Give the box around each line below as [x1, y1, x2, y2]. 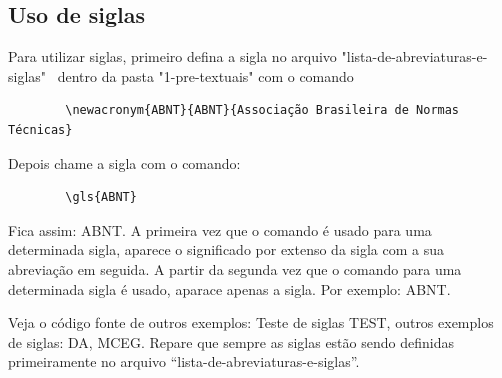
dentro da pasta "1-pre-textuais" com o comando [57, 65, 354, 86]
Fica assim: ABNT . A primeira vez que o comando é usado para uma [8, 219, 432, 240]
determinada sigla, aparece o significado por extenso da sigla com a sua [8, 239, 445, 260]
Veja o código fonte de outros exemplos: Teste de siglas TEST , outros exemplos [8, 312, 494, 333]
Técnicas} [8, 122, 73, 137]
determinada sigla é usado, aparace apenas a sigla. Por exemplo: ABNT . [8, 278, 451, 299]
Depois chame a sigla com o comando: [8, 152, 241, 173]
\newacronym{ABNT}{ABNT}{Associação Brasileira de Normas [65, 103, 460, 118]
